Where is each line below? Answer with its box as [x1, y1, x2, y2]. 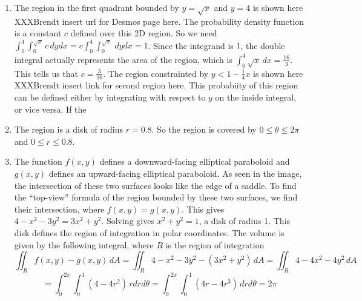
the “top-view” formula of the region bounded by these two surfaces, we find [14, 191, 298, 203]
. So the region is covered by [151, 123, 257, 136]
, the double [240, 39, 285, 51]
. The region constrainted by [103, 67, 209, 79]
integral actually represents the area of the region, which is [14, 53, 232, 65]
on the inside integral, [215, 90, 297, 103]
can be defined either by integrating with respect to [14, 90, 206, 103]
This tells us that [14, 67, 79, 79]
